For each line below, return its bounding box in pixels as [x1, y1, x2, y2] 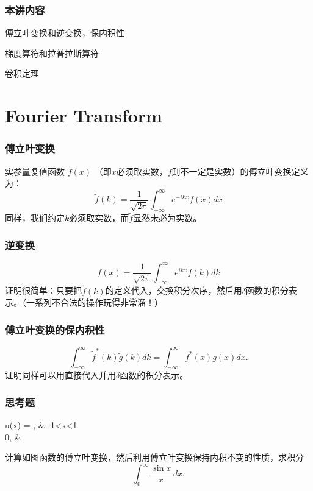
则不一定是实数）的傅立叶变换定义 [171, 164, 309, 177]
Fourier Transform [5, 103, 162, 128]
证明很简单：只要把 [5, 284, 82, 297]
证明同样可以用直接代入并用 [5, 369, 116, 381]
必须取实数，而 [69, 211, 129, 224]
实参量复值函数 [5, 164, 65, 177]
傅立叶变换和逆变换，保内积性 [5, 26, 124, 39]
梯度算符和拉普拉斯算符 [5, 46, 99, 59]
